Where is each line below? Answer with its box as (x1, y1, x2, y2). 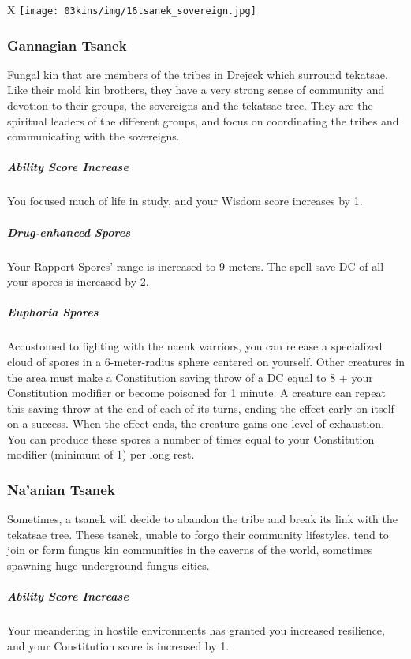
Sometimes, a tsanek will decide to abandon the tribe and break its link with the (7, 511, 398, 527)
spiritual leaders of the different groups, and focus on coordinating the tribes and (7, 112, 399, 129)
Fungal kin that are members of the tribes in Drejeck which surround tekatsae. (7, 66, 388, 82)
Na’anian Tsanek (7, 479, 115, 499)
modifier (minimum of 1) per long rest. (7, 446, 195, 462)
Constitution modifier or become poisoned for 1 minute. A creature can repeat (7, 384, 386, 401)
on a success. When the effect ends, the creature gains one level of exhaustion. (7, 415, 385, 432)
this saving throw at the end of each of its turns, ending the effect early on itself (7, 399, 394, 416)
